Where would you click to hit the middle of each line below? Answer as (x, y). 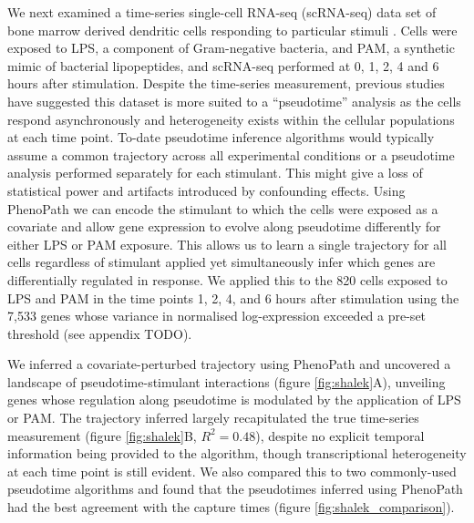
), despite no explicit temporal (340, 435)
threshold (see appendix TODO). (100, 333)
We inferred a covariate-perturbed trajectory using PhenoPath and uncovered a (229, 364)
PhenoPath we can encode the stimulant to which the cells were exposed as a (223, 208)
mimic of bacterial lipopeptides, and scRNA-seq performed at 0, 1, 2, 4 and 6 (223, 65)
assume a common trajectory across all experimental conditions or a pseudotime (231, 154)
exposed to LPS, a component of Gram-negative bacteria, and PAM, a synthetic (231, 48)
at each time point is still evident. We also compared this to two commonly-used (232, 471)
